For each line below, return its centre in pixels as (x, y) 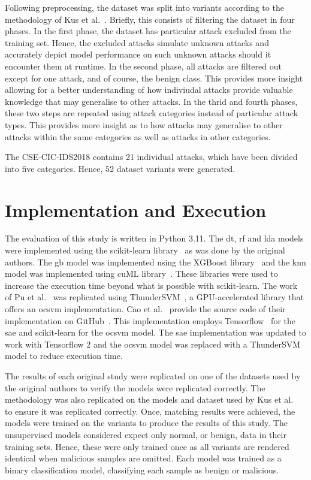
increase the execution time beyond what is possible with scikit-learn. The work (151, 285)
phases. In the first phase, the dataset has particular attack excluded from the (148, 31)
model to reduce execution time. (64, 356)
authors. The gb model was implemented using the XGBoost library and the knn (155, 262)
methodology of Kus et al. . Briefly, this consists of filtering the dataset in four (150, 19)
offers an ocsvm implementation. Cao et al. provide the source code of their (145, 309)
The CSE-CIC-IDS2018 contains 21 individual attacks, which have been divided (151, 157)
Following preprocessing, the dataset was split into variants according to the (144, 7)
